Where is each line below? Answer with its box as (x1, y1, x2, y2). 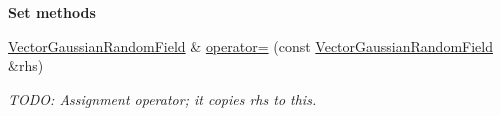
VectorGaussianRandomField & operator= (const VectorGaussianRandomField (8, 35, 493, 56)
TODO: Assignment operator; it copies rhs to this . (8, 88, 317, 109)
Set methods (8, 2, 96, 22)
